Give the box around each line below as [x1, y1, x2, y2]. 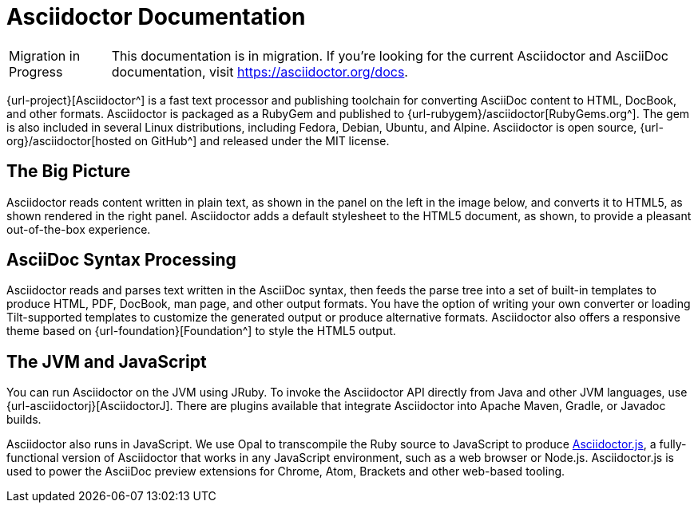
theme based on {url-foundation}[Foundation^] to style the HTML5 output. [6, 324, 396, 338]
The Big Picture [6, 161, 131, 182]
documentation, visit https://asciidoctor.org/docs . [111, 63, 408, 80]
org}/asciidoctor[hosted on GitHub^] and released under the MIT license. [6, 133, 390, 148]
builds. [6, 412, 42, 427]
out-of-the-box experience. [6, 222, 151, 236]
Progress [9, 63, 63, 80]
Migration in [9, 47, 81, 64]
